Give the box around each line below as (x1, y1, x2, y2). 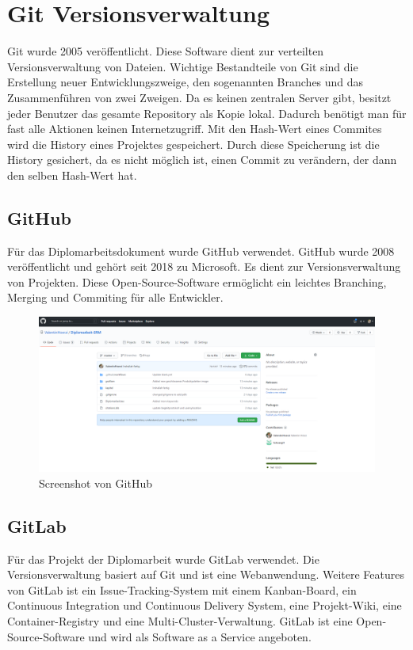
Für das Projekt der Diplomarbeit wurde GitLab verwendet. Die (7, 550, 319, 567)
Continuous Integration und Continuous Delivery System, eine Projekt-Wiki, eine (7, 597, 402, 614)
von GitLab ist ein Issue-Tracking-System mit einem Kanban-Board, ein (7, 581, 357, 598)
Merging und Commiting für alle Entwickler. (7, 289, 224, 306)
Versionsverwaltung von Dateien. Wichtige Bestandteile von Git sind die (7, 58, 358, 74)
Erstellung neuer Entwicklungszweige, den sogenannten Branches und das (7, 74, 364, 90)
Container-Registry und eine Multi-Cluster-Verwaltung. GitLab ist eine (7, 613, 353, 629)
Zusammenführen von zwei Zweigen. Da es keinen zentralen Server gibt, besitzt (7, 89, 392, 105)
